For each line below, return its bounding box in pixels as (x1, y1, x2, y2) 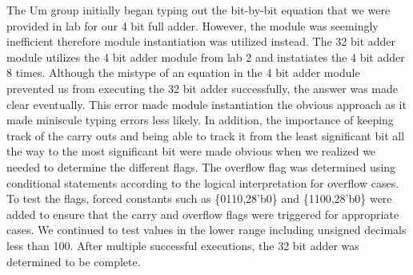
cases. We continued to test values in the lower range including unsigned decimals (6, 221, 407, 238)
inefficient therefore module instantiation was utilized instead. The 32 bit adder (6, 33, 396, 50)
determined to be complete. (6, 253, 141, 269)
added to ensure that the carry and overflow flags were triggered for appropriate (6, 205, 399, 222)
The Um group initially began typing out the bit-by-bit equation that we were (6, 2, 391, 18)
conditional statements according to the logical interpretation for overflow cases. (6, 174, 399, 191)
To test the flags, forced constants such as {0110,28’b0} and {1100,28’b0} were (6, 190, 392, 207)
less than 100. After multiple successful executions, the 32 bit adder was (6, 237, 359, 253)
